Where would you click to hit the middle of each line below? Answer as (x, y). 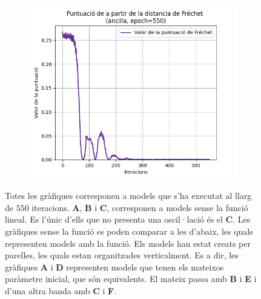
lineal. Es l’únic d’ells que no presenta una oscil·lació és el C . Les (128, 219)
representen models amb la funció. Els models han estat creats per (128, 243)
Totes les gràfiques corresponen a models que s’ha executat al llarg (128, 196)
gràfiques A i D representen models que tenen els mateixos (114, 267)
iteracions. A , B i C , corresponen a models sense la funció (140, 207)
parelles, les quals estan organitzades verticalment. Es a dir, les (122, 255)
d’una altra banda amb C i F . (61, 291)
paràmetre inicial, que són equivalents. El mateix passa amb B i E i (131, 279)
